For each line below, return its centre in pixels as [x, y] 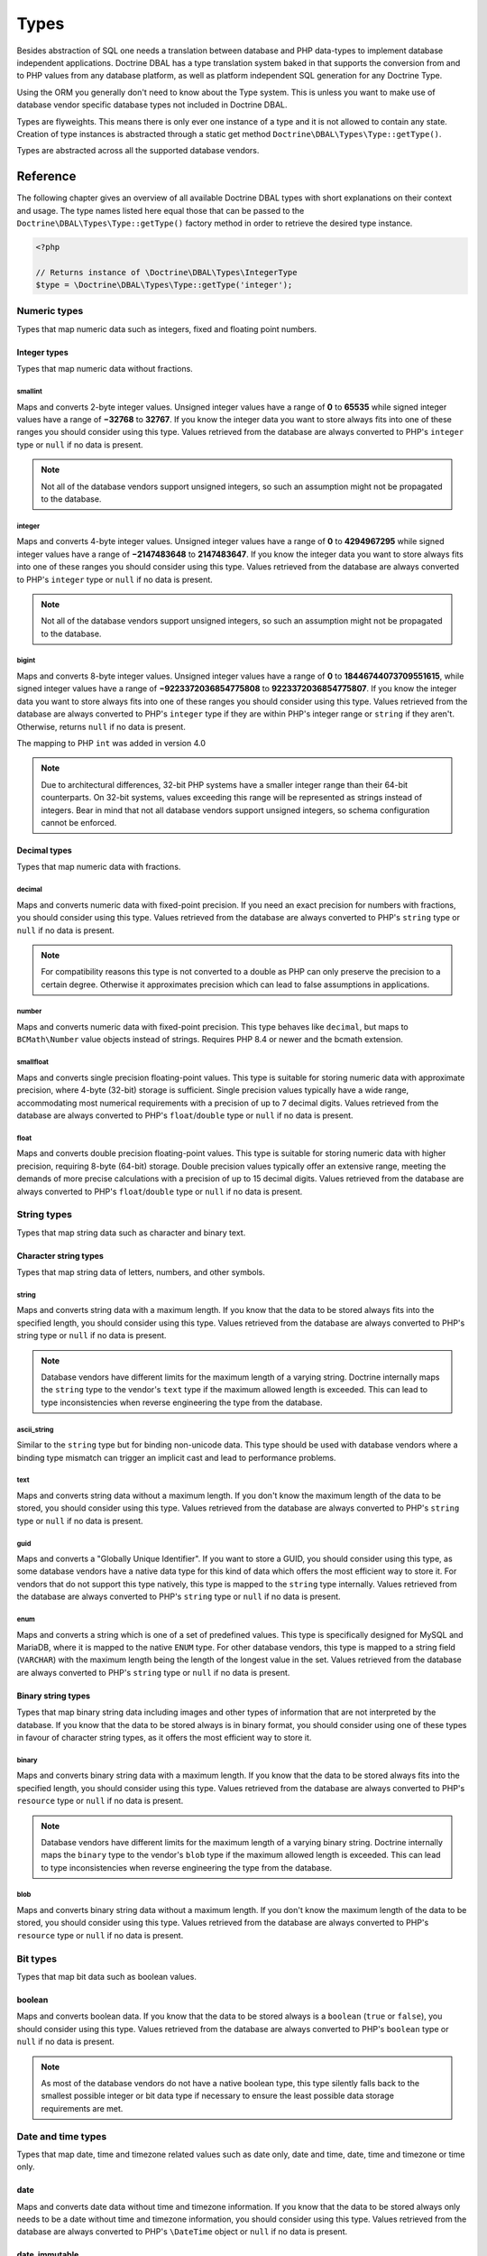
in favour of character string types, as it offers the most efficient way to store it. [164, 1737]
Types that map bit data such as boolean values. [107, 1977]
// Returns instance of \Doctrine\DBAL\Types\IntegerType [166, 272]
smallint [29, 392]
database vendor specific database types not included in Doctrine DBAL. [152, 105]
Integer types [43, 352]
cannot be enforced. [79, 822]
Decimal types [44, 850]
